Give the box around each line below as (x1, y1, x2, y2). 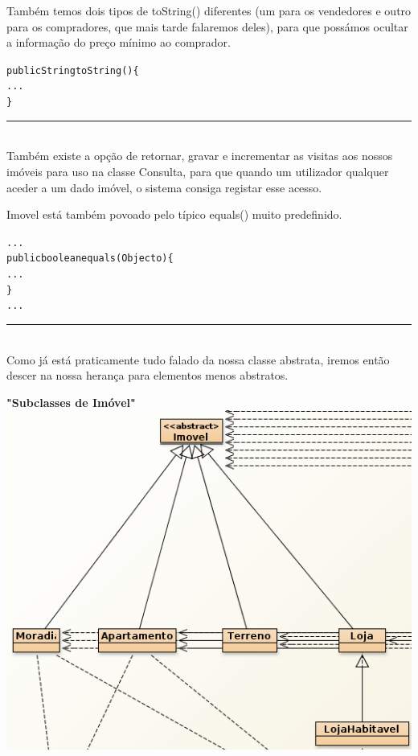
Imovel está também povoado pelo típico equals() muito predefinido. (6, 206, 342, 223)
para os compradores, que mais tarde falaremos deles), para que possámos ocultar (6, 18, 408, 35)
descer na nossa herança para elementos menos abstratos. (6, 367, 289, 384)
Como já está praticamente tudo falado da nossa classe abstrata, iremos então (6, 351, 390, 368)
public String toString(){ (6, 64, 139, 76)
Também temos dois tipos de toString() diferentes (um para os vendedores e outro (6, 2, 412, 18)
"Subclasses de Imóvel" (6, 393, 136, 410)
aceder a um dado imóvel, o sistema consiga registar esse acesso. (6, 179, 322, 195)
